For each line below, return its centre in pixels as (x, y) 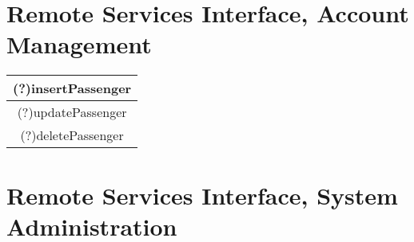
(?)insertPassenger (72, 88)
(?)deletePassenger (72, 135)
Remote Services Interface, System (202, 195)
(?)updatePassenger (72, 112)
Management (79, 44)
